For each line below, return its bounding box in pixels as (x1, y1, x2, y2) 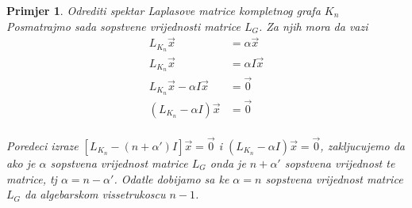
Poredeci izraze (6, 138, 79, 154)
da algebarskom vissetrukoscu (25, 186, 166, 202)
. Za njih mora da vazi (258, 17, 368, 34)
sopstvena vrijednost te (284, 155, 395, 172)
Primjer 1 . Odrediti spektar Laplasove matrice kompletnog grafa (6, 2, 321, 18)
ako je (6, 155, 36, 172)
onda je (210, 155, 246, 172)
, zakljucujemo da (320, 138, 405, 154)
